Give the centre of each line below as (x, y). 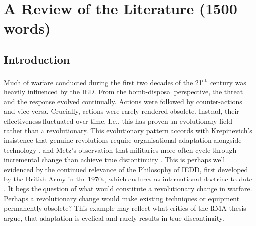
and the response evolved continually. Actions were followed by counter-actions (123, 101)
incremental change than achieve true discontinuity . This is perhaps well (115, 159)
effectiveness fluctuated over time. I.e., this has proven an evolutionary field (118, 120)
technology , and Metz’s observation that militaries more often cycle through (120, 150)
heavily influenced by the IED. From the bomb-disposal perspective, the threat (124, 92)
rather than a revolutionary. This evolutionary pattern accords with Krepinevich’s (128, 130)
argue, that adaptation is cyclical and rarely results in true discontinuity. (114, 217)
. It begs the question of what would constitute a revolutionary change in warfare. (128, 188)
